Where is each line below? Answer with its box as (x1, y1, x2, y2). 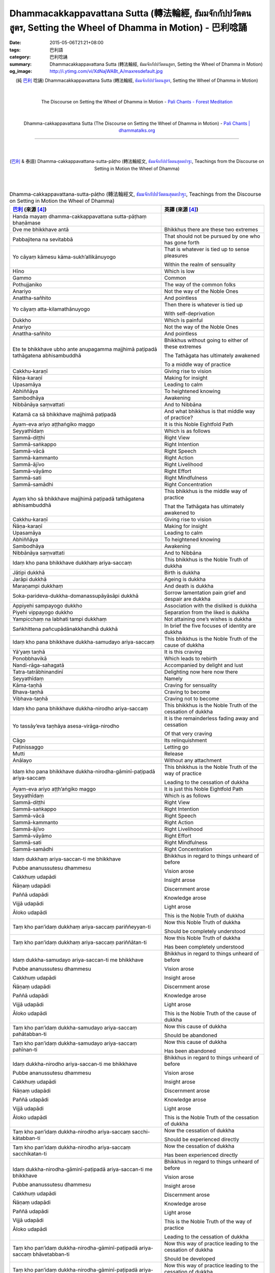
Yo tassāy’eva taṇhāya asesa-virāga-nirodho (12, 723, 120, 730)
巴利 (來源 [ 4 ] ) (12, 206, 47, 213)
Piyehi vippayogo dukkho (12, 609, 73, 616)
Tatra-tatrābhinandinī (12, 669, 64, 676)
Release (164, 750, 183, 757)
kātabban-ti (12, 1134, 41, 1142)
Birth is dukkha (164, 569, 201, 576)
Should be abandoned (164, 1032, 217, 1039)
